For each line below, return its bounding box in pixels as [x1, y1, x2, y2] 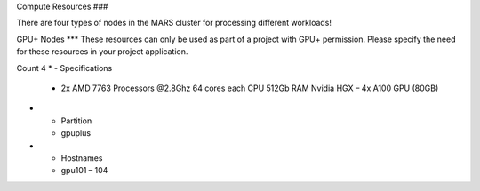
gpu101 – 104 [60, 165, 108, 176]
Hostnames [60, 152, 103, 163]
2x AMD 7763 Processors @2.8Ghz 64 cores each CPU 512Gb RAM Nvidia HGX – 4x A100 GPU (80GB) [60, 83, 439, 93]
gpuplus [60, 128, 92, 139]
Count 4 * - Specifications [16, 62, 113, 73]
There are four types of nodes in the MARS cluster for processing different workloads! [16, 18, 332, 28]
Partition [60, 115, 92, 126]
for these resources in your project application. [16, 46, 188, 57]
